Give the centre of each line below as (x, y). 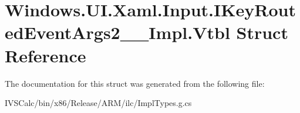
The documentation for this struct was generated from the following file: (135, 83)
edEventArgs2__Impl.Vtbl (117, 32)
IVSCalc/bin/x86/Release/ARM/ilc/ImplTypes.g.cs (98, 103)
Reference (45, 55)
